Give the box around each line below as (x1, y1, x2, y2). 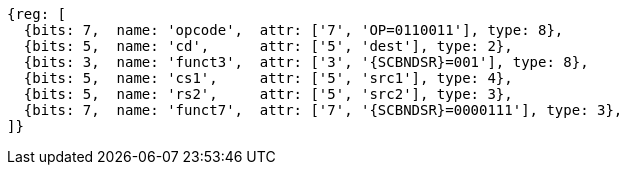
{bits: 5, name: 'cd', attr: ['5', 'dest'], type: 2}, (23, 38, 513, 54)
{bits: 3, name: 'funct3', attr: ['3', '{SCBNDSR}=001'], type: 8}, (23, 54, 589, 70)
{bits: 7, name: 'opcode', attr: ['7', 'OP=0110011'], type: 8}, (23, 22, 564, 38)
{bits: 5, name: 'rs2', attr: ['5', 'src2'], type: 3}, (23, 86, 513, 102)
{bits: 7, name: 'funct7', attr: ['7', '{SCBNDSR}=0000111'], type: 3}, (23, 102, 623, 118)
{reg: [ (7, 6, 67, 22)
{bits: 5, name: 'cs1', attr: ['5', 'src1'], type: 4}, (23, 70, 513, 86)
